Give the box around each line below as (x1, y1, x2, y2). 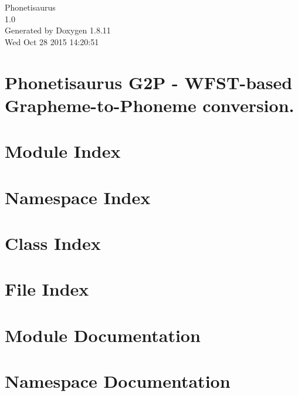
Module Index (5, 139, 121, 163)
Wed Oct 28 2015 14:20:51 (5, 35, 99, 48)
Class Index (5, 231, 101, 255)
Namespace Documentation (5, 369, 231, 392)
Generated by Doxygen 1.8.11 (5, 24, 111, 36)
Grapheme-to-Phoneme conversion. (5, 93, 294, 117)
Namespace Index (5, 185, 151, 209)
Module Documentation (5, 323, 201, 347)
